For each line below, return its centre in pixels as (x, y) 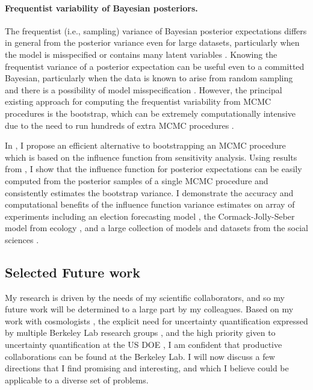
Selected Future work (73, 272)
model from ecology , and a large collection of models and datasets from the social (157, 228)
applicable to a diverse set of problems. (77, 379)
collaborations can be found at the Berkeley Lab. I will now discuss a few (140, 356)
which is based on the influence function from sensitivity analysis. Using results (151, 157)
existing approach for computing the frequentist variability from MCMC (138, 101)
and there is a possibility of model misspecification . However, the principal (144, 89)
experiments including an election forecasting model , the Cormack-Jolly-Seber (150, 216)
